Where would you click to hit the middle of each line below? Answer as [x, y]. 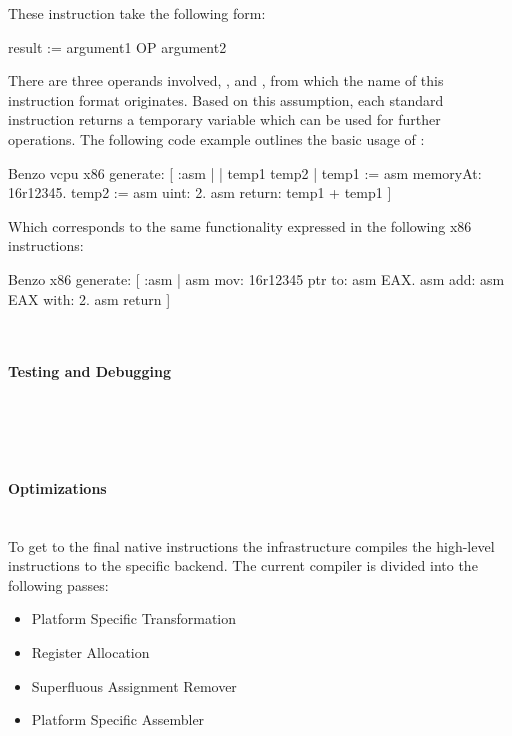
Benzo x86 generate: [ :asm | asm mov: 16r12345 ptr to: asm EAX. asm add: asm [256, 278]
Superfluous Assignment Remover [134, 685]
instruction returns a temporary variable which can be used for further [224, 119]
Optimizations [57, 487]
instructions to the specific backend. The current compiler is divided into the [243, 565]
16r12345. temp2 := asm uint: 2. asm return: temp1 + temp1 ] [200, 192]
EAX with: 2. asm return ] [89, 298]
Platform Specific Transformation [134, 618]
